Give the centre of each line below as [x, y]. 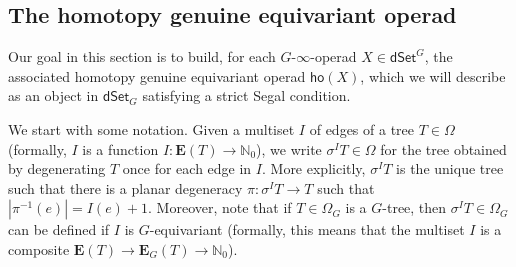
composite [39, 248]
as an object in [53, 95]
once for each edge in [187, 168]
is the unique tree [450, 168]
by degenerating [57, 168]
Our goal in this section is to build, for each [142, 56]
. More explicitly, [313, 168]
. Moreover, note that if [220, 207]
